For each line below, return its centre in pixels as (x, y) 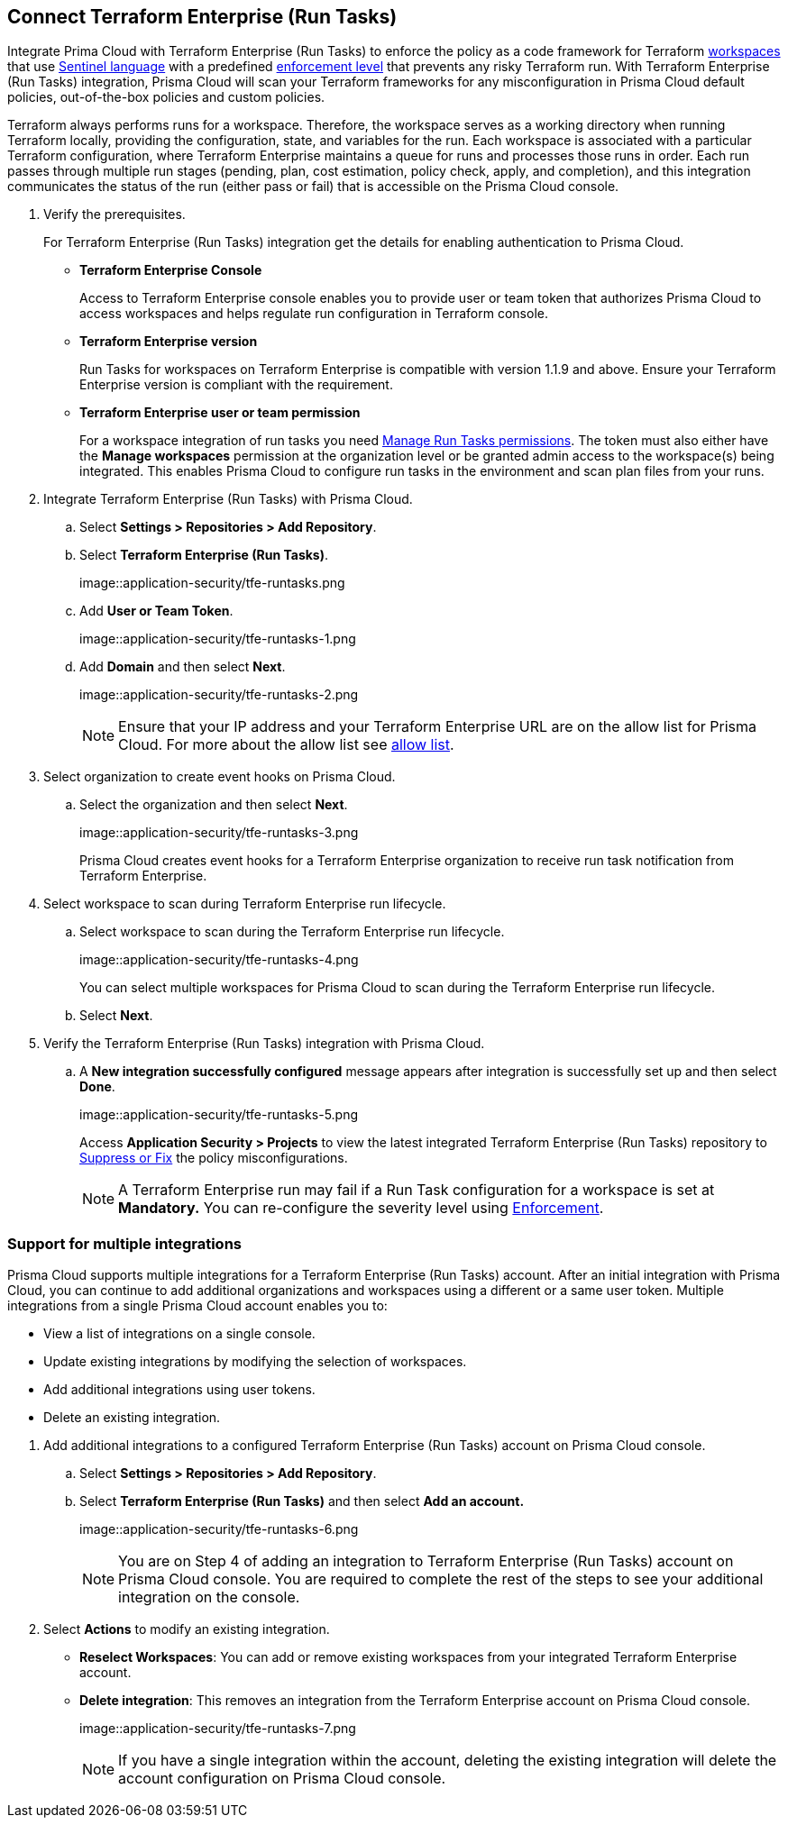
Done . (97, 1087)
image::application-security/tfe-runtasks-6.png (219, 1529)
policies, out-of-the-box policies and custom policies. (166, 97)
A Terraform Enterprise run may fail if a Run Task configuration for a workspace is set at (417, 1190)
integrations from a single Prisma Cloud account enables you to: (197, 1306)
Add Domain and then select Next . (183, 667)
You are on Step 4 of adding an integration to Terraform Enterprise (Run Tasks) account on (426, 1561)
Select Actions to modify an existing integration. (187, 1629)
